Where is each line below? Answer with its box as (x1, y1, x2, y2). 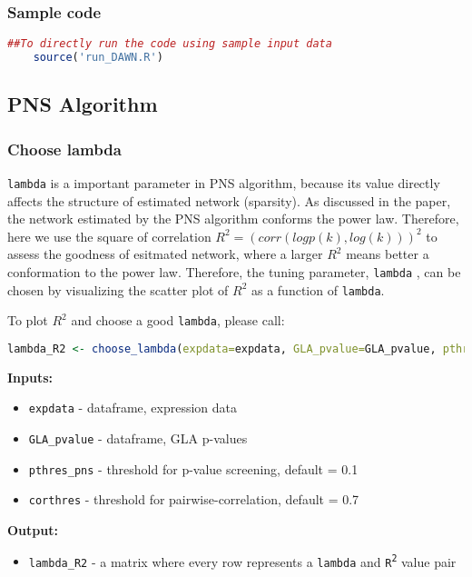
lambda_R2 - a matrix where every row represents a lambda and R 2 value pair (28, 552, 457, 571)
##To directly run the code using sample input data (7, 37, 332, 51)
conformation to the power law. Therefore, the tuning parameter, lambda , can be (7, 263, 461, 281)
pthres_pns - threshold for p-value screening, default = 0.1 (28, 459, 359, 478)
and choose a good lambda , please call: (71, 311, 285, 330)
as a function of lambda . (251, 280, 385, 299)
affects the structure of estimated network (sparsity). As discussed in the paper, (7, 191, 451, 210)
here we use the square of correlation (7, 226, 211, 245)
